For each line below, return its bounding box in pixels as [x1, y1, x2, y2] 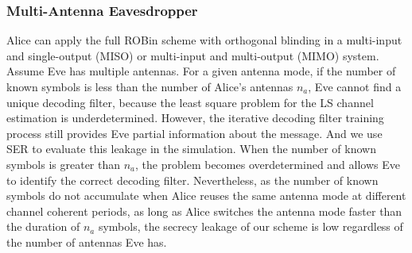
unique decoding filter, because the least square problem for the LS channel [6, 94, 374, 110]
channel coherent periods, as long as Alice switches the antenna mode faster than [6, 202, 402, 219]
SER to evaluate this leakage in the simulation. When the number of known [6, 140, 376, 157]
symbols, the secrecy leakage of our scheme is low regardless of [98, 218, 403, 235]
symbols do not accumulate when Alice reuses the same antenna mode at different [6, 187, 406, 204]
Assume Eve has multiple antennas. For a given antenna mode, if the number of [6, 63, 396, 79]
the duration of [6, 218, 80, 235]
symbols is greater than [6, 155, 121, 172]
